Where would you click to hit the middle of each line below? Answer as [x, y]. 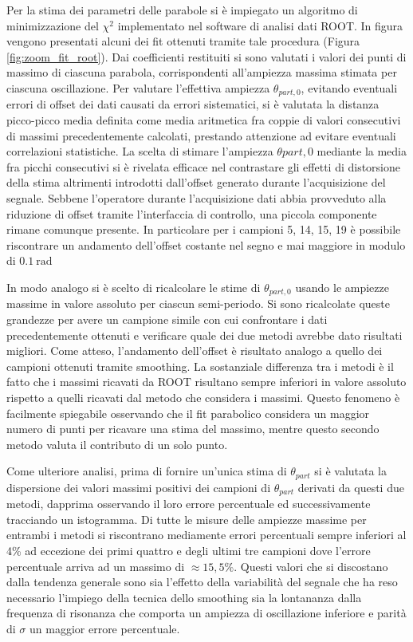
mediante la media [362, 151]
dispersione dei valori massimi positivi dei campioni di [139, 487]
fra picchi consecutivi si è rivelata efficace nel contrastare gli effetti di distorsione [204, 166]
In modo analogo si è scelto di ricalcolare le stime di [134, 287]
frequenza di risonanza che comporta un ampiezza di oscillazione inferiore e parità [206, 613]
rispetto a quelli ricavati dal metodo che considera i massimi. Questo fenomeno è [203, 397]
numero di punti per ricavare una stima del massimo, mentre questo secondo [193, 429]
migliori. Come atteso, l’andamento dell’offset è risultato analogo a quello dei [195, 351]
